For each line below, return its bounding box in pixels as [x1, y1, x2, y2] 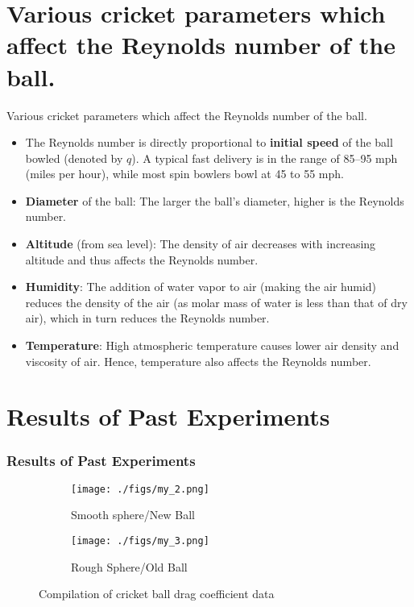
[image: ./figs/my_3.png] [71, 535, 209, 547]
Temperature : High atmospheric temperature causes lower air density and [25, 337, 400, 354]
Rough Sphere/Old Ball [71, 558, 188, 575]
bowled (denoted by [25, 149, 123, 166]
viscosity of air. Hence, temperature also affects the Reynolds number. [25, 352, 371, 369]
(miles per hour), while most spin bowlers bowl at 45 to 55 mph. [25, 165, 344, 182]
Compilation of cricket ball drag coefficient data [39, 585, 275, 602]
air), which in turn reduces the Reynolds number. [25, 310, 270, 326]
